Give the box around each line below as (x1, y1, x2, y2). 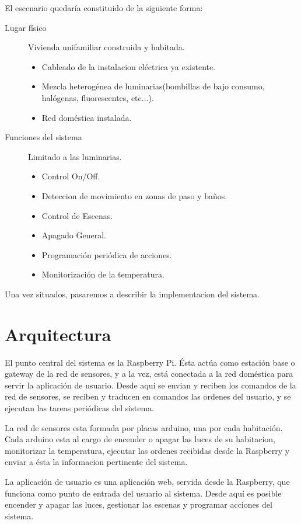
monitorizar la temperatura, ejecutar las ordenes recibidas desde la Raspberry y (5, 444, 290, 456)
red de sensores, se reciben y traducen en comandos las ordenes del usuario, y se (5, 390, 291, 402)
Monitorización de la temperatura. (41, 268, 164, 280)
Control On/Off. (41, 170, 100, 182)
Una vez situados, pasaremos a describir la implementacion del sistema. (5, 287, 260, 300)
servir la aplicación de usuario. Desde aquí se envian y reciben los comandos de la (5, 379, 296, 391)
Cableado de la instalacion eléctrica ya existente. (41, 60, 216, 72)
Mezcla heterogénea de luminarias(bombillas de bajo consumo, (41, 80, 265, 92)
